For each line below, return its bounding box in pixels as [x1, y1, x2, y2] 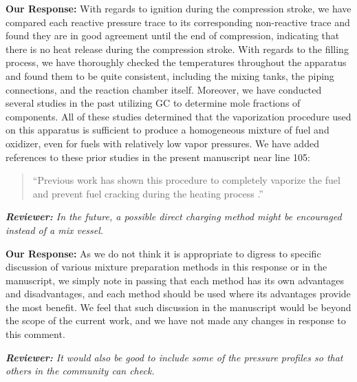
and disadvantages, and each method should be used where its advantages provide [6, 286, 351, 301]
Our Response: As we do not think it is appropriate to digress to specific [6, 246, 321, 260]
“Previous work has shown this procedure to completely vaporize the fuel [32, 173, 340, 187]
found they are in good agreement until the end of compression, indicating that [6, 28, 340, 43]
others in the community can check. [6, 363, 155, 378]
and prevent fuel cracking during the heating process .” [32, 186, 263, 200]
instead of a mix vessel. [6, 222, 104, 237]
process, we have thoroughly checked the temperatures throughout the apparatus [6, 55, 347, 70]
